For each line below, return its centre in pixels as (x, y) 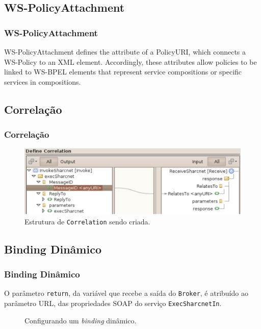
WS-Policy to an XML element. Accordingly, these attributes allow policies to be (130, 61)
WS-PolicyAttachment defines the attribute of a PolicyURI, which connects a (125, 52)
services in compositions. (43, 81)
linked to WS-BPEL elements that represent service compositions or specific (123, 72)
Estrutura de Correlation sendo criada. (87, 221)
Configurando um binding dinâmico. (81, 320)
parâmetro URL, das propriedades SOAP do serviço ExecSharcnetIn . (113, 303)
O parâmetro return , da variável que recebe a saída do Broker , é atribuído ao (126, 293)
